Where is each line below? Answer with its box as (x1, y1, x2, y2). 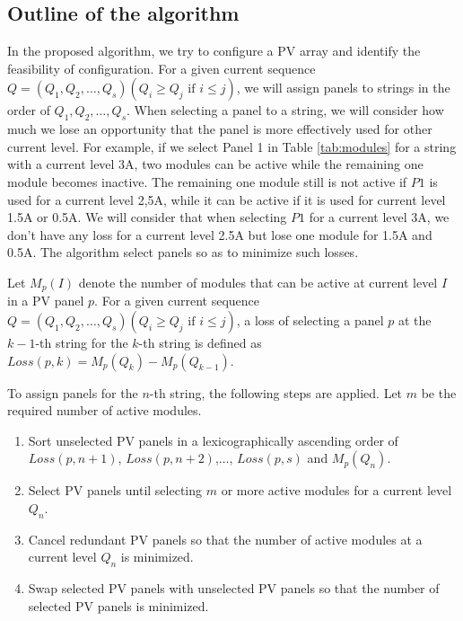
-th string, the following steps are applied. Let (149, 383, 403, 402)
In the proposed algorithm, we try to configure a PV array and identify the (7, 41, 421, 60)
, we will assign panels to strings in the (236, 78, 450, 97)
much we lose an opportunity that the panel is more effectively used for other (7, 120, 432, 138)
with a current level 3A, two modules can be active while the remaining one (7, 155, 424, 173)
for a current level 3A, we (309, 208, 450, 226)
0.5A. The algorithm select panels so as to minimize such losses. (7, 243, 359, 262)
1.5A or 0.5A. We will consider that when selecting (7, 208, 287, 226)
